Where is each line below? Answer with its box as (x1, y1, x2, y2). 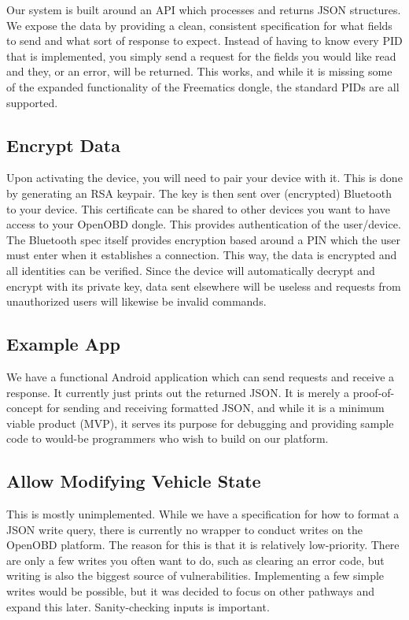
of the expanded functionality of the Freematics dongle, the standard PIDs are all (6, 78, 400, 95)
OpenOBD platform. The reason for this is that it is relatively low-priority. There (6, 536, 400, 553)
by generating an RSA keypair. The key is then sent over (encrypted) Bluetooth (6, 184, 392, 201)
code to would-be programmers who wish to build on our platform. (6, 430, 329, 447)
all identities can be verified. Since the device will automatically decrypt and (6, 262, 375, 278)
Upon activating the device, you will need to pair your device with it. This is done (6, 169, 403, 186)
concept (6, 399, 43, 416)
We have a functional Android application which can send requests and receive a (6, 368, 395, 384)
